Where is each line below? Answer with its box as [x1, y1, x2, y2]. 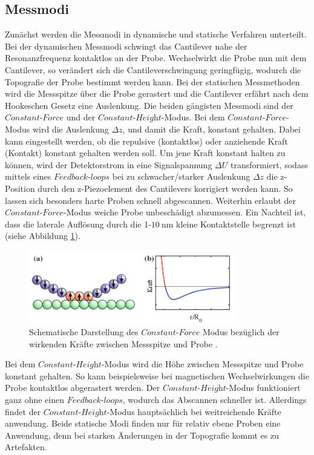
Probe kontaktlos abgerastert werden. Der [5, 381, 160, 394]
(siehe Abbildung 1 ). [5, 229, 80, 242]
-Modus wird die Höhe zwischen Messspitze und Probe [101, 358, 304, 370]
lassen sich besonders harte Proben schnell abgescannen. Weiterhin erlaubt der [5, 194, 296, 206]
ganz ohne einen [5, 393, 64, 405]
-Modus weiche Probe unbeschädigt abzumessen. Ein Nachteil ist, [64, 206, 306, 218]
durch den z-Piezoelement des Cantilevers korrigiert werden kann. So [38, 182, 293, 194]
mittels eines [5, 170, 51, 183]
